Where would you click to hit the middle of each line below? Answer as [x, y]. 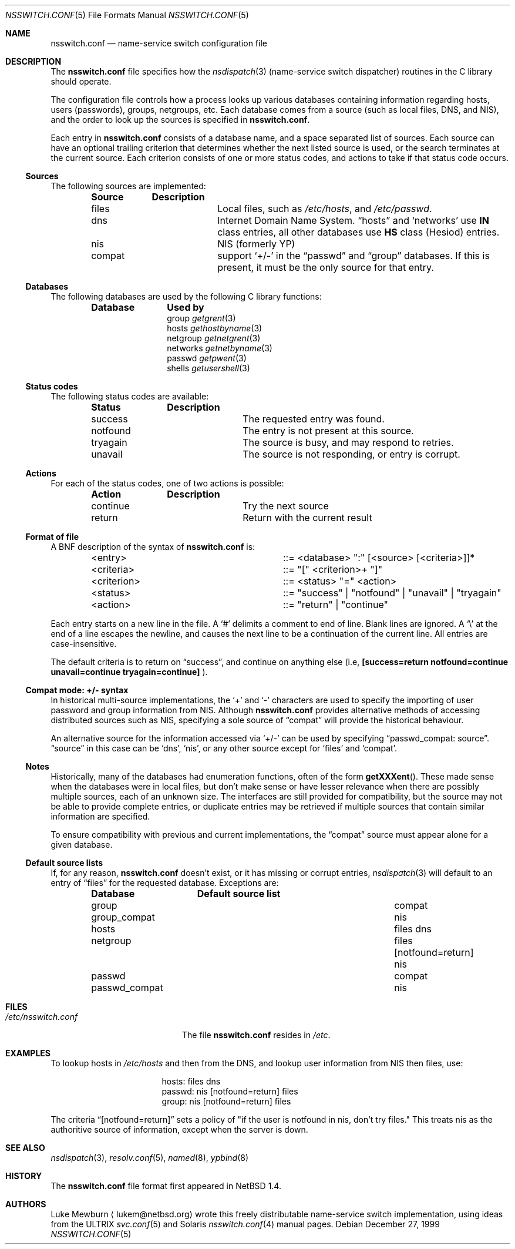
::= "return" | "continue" [335, 605]
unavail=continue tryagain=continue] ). [129, 672]
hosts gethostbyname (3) [215, 328]
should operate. [81, 81]
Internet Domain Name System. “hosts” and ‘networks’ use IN [353, 220]
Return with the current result [307, 518]
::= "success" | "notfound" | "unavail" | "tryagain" [392, 593]
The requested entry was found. [314, 419]
